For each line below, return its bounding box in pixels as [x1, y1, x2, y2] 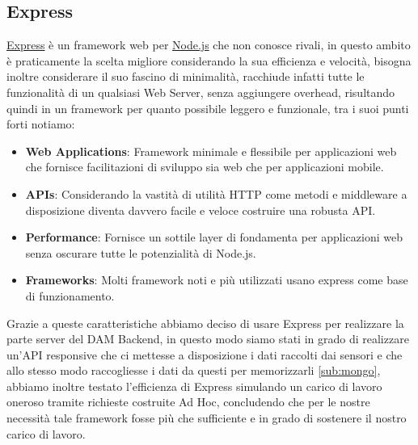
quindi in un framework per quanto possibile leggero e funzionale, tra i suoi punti [6, 99, 409, 116]
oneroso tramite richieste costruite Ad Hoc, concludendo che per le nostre [6, 393, 370, 410]
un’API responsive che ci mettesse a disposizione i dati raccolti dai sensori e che [6, 346, 403, 363]
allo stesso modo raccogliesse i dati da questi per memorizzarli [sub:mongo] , [6, 362, 381, 379]
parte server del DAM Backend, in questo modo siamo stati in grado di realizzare [6, 330, 409, 347]
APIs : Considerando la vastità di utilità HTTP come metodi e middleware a [25, 185, 407, 202]
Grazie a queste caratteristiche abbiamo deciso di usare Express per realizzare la [6, 314, 404, 331]
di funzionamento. [25, 287, 115, 304]
